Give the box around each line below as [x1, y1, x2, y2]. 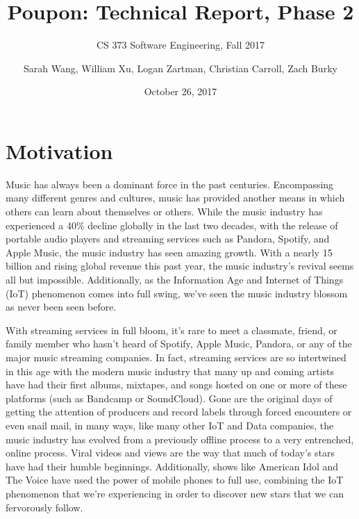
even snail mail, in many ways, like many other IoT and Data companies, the [6, 418, 334, 432]
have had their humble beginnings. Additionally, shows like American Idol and [6, 459, 339, 473]
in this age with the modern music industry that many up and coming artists [6, 363, 335, 378]
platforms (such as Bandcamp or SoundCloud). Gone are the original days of [6, 390, 333, 405]
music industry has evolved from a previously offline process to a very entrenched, [6, 431, 354, 446]
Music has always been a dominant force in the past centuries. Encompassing [6, 176, 334, 191]
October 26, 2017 [144, 84, 217, 99]
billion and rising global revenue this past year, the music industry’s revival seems [6, 258, 354, 273]
